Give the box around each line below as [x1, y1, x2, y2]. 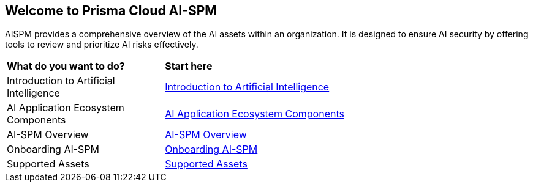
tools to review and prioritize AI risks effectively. [5, 39, 198, 50]
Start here [165, 60, 213, 73]
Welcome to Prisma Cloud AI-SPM [5, 3, 217, 18]
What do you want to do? [7, 60, 125, 73]
